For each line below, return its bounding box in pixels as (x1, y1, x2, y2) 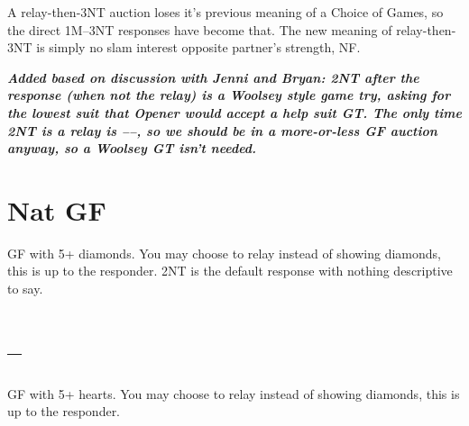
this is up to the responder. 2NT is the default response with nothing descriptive (7, 261, 453, 280)
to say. (7, 279, 43, 298)
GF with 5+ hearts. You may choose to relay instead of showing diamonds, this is (7, 384, 460, 403)
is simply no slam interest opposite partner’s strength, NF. (36, 38, 361, 57)
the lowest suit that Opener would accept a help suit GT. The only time (7, 103, 463, 122)
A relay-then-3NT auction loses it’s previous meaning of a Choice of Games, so (7, 3, 444, 21)
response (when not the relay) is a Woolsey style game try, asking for (7, 86, 451, 104)
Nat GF (7, 191, 106, 228)
